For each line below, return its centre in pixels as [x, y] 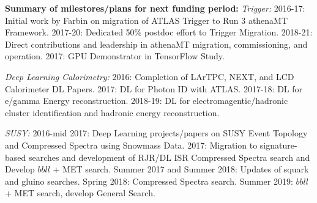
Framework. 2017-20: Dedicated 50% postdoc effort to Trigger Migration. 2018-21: [159, 32]
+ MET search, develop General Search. [80, 193]
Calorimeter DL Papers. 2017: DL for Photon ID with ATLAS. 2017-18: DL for [154, 88]
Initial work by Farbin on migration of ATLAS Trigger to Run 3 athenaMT [147, 20]
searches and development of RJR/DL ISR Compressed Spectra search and [169, 157]
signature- [278, 145]
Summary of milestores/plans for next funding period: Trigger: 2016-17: [155, 8]
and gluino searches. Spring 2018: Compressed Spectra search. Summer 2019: [149, 181]
